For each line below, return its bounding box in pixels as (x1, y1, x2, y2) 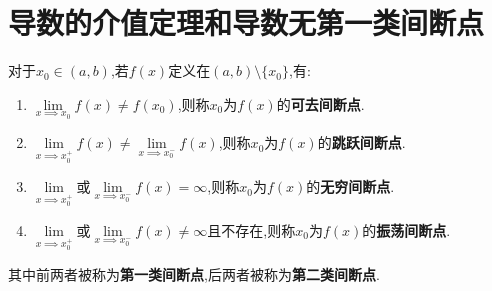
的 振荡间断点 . (362, 219, 451, 240)
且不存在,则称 (207, 219, 296, 240)
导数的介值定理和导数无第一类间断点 (8, 2, 485, 43)
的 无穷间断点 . (306, 176, 395, 197)
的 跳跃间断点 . (317, 132, 406, 153)
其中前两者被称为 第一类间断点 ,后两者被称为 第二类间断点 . (8, 263, 380, 284)
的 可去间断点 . (276, 93, 365, 114)
